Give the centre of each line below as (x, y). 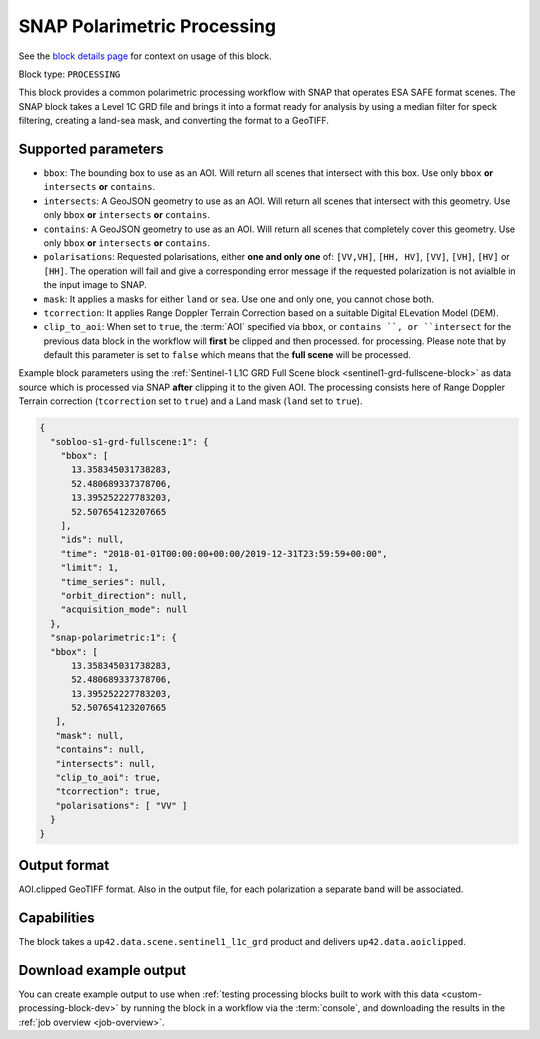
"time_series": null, (113, 581)
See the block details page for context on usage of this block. (145, 56)
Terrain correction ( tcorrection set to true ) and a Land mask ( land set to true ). (190, 401)
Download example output (102, 970)
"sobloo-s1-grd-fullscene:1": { (129, 441)
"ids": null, (92, 539)
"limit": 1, (90, 568)
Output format (64, 865)
